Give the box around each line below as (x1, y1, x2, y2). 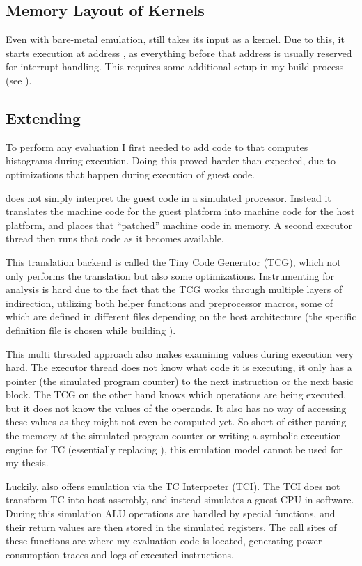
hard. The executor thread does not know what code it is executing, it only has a (6, 360, 352, 375)
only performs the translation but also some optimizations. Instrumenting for (6, 268, 335, 283)
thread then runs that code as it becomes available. (6, 231, 224, 246)
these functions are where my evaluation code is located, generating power (6, 533, 322, 548)
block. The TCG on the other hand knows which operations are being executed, (6, 387, 347, 402)
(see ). (6, 72, 32, 87)
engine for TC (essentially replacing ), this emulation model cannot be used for (6, 441, 343, 456)
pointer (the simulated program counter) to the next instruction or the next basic (6, 373, 354, 388)
